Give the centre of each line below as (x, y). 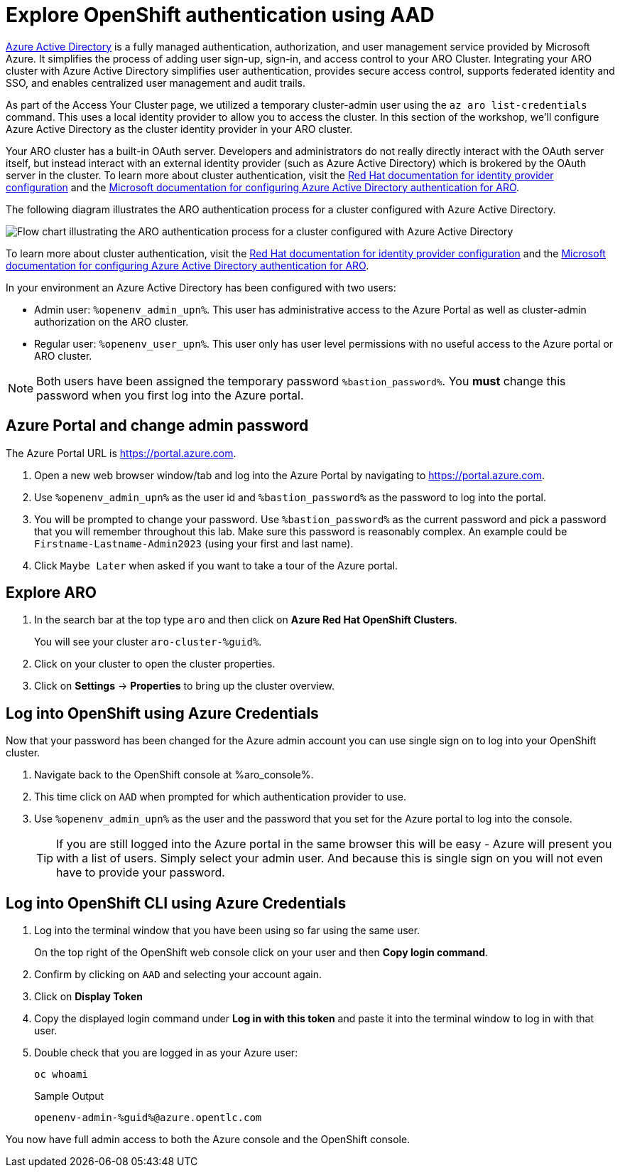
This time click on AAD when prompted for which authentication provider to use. (220, 797)
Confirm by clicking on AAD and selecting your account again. (178, 975)
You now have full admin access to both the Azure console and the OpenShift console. (208, 1140)
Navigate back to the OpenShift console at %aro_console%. (174, 775)
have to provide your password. (141, 873)
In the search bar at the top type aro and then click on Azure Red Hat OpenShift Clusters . (246, 620)
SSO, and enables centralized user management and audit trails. (156, 82)
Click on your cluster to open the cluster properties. (155, 664)
